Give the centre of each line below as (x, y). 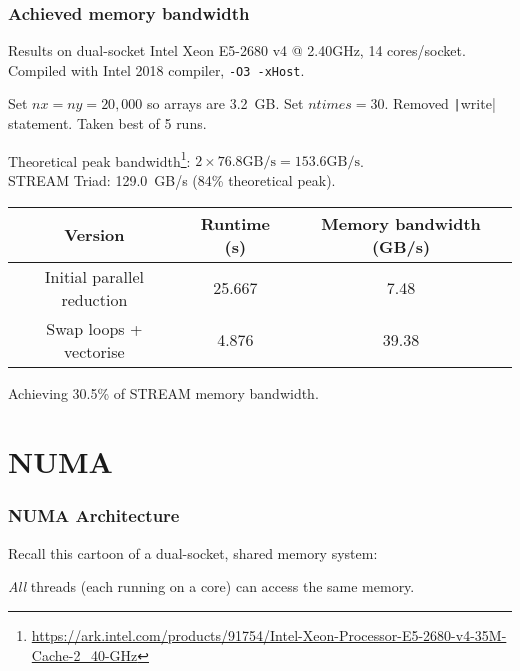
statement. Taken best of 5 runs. (107, 123)
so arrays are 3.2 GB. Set (225, 103)
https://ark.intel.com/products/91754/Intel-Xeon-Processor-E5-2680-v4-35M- (269, 634)
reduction (94, 299)
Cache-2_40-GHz (84, 654)
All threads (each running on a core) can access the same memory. (211, 586)
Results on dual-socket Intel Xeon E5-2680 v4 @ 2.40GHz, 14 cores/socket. (237, 50)
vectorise (94, 351)
